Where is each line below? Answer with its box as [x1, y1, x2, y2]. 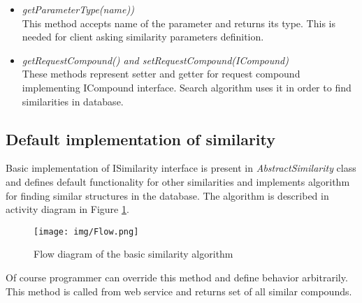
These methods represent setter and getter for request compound [22, 66, 301, 81]
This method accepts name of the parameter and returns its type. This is [22, 15, 335, 30]
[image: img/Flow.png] [34, 226, 139, 237]
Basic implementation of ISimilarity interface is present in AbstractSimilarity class [6, 161, 356, 175]
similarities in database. [22, 94, 124, 108]
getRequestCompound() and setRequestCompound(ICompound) [22, 52, 289, 67]
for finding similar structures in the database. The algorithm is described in [6, 188, 329, 202]
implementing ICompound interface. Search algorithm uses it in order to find [22, 80, 352, 94]
